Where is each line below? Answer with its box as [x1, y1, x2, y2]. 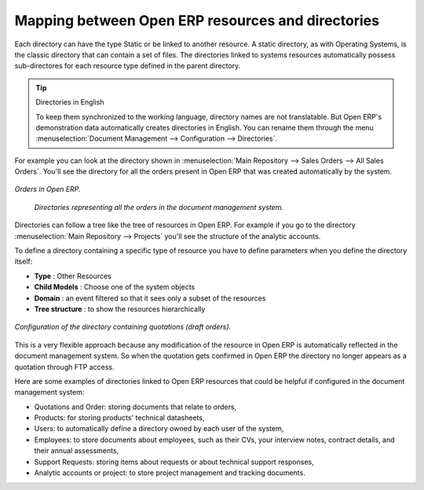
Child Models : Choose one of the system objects [34, 282, 196, 292]
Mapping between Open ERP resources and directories [14, 12, 380, 29]
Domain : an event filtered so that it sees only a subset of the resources [34, 293, 266, 303]
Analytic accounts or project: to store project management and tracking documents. [34, 468, 305, 477]
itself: [14, 256, 33, 267]
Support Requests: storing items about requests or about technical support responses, [34, 457, 314, 466]
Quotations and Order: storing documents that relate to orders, [34, 402, 237, 411]
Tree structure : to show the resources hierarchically [34, 304, 206, 314]
